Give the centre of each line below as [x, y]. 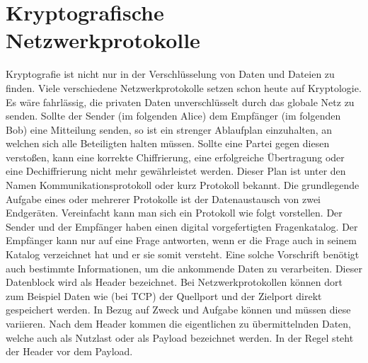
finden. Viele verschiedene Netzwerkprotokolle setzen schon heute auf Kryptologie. [184, 87]
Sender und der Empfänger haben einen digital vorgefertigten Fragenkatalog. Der [182, 226]
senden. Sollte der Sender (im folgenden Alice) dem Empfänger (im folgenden [173, 116]
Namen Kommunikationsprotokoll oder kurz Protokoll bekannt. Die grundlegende [183, 185]
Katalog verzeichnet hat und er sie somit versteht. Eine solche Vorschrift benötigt [183, 254]
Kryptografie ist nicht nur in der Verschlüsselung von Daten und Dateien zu [170, 74]
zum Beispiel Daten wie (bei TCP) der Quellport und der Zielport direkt [164, 295]
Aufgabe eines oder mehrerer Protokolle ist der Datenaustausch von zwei [163, 198]
